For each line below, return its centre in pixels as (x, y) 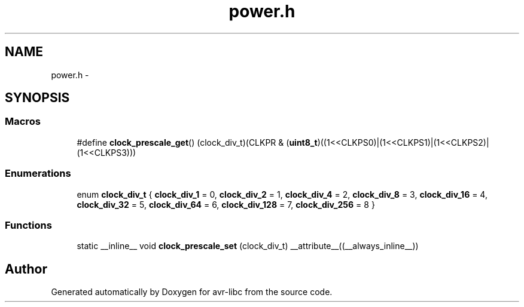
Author (26, 269)
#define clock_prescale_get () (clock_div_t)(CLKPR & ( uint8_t (197, 142)
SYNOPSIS (37, 98)
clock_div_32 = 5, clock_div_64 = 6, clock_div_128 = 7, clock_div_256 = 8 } (226, 204)
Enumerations (38, 174)
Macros (23, 122)
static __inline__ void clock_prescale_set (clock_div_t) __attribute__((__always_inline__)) (248, 246)
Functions (28, 225)
